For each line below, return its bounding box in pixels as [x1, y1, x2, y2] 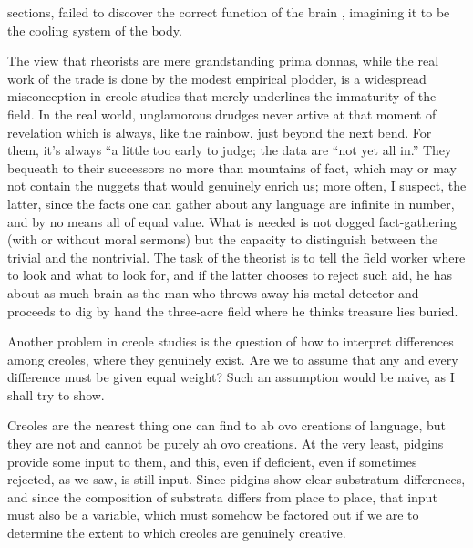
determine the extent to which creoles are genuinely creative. [7, 523, 346, 543]
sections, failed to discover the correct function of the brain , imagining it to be [7, 3, 450, 21]
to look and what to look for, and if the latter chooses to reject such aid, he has [7, 265, 453, 284]
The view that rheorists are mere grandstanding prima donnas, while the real [7, 51, 439, 70]
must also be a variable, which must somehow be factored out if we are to [7, 505, 419, 524]
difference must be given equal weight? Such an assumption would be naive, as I [7, 367, 455, 387]
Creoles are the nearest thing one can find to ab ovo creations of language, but [7, 416, 447, 435]
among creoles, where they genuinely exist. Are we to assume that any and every [7, 349, 458, 368]
